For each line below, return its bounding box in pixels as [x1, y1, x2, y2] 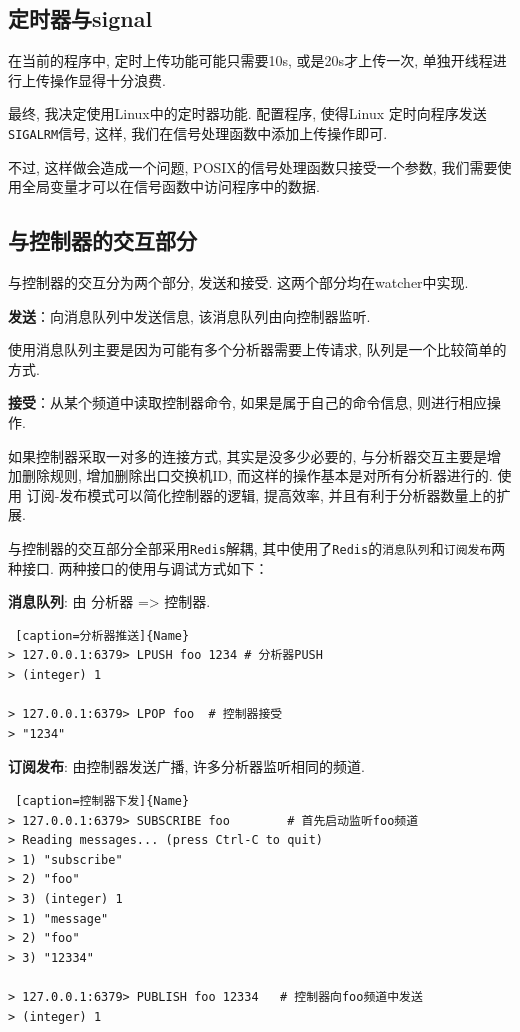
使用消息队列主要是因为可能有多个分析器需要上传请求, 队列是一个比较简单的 [8, 339, 507, 360]
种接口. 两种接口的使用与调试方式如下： [8, 557, 269, 578]
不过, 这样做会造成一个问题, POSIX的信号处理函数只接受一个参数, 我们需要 [8, 156, 498, 177]
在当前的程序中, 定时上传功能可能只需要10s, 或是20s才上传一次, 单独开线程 [8, 50, 493, 71]
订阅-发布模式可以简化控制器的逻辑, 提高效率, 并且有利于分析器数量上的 [26, 484, 497, 505]
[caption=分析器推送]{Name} [15, 628, 190, 643]
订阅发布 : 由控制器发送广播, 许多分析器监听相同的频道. [8, 756, 365, 777]
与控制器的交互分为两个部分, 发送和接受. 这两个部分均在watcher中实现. [8, 272, 469, 293]
